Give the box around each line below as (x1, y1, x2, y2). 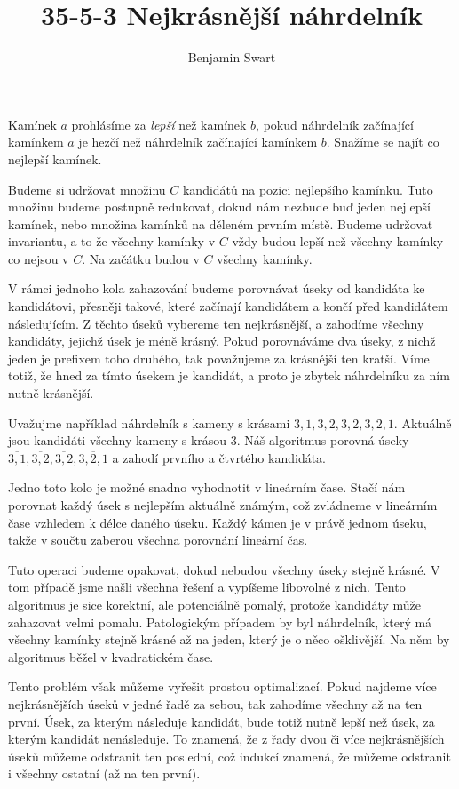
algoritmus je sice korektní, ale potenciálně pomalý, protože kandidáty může (8, 594, 421, 613)
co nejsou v (8, 249, 69, 267)
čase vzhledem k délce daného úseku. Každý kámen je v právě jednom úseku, (8, 513, 427, 531)
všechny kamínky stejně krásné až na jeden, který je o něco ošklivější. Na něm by (8, 630, 450, 649)
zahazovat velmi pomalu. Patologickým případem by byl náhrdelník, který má (8, 612, 432, 631)
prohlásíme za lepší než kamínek (71, 115, 247, 133)
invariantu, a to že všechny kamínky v (8, 232, 216, 251)
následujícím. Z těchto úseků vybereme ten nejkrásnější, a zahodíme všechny (8, 314, 424, 332)
